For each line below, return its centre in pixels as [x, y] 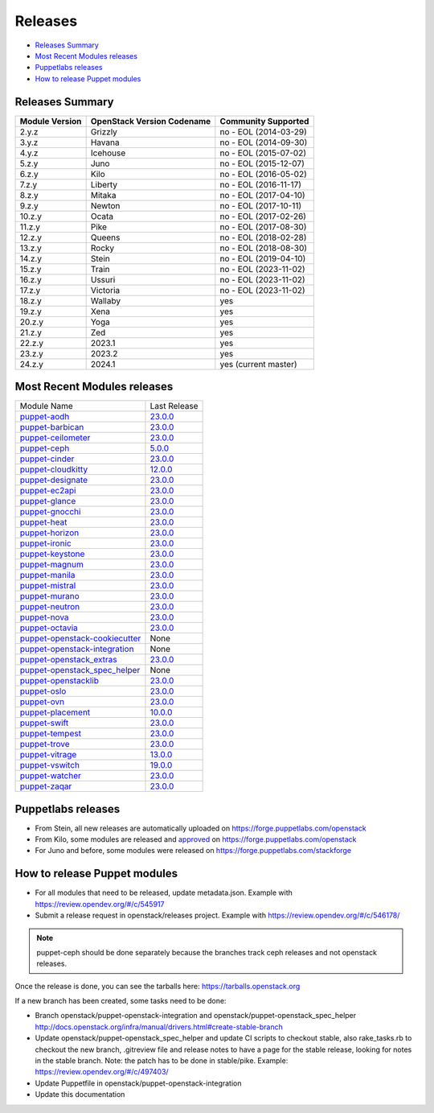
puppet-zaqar [46, 786]
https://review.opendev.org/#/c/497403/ [102, 1072]
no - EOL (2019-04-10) [263, 258]
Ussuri [103, 279]
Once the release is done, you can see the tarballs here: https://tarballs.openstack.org [158, 986]
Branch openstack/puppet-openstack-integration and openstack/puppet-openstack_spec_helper [196, 1016]
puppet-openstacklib [59, 681]
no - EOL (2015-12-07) [262, 163]
